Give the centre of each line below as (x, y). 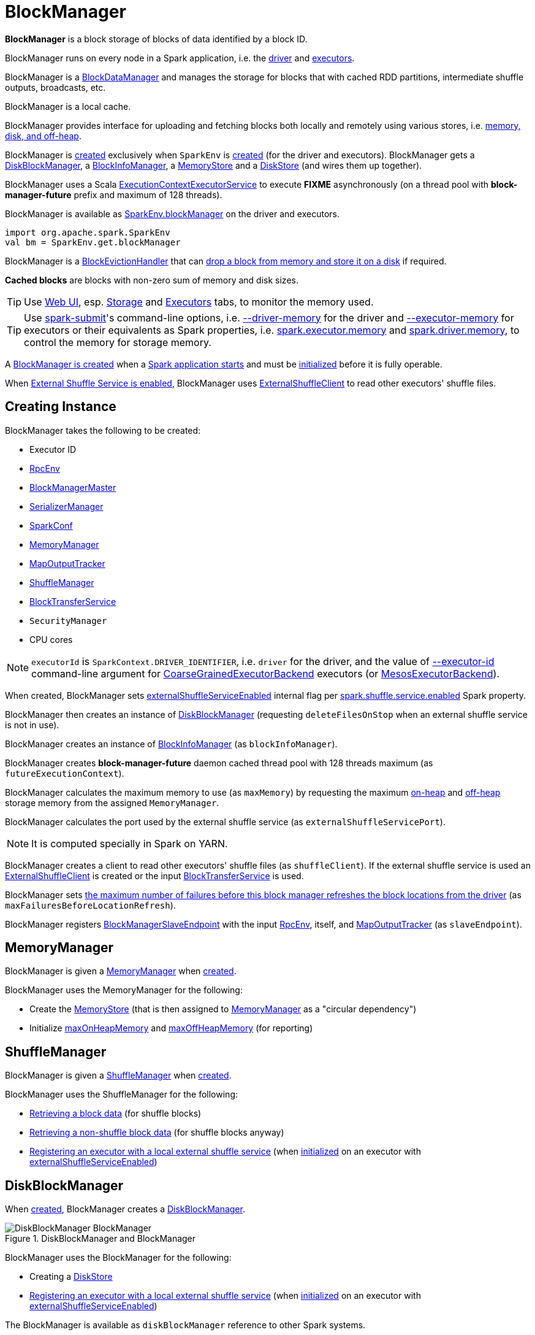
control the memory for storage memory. (118, 342)
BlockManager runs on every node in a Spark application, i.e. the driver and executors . (180, 58)
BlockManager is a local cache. (68, 106)
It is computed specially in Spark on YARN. (130, 843)
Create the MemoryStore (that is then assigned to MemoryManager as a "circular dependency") (223, 1009)
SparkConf (51, 525)
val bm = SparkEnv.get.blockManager (93, 242)
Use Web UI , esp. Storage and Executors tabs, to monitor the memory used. (199, 302)
